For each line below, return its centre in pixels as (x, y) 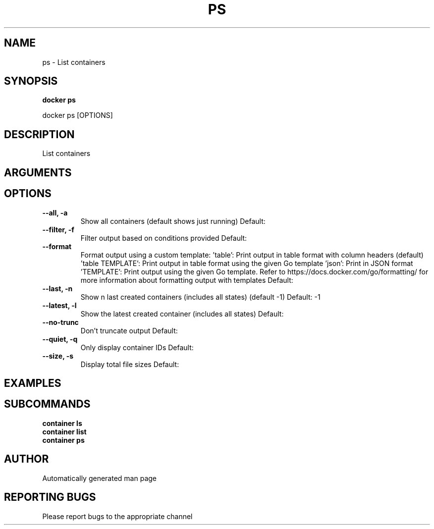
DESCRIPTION (39, 134)
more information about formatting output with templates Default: (187, 280)
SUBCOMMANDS (47, 404)
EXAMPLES (33, 383)
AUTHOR (27, 459)
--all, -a (55, 212)
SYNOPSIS (31, 81)
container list (64, 431)
